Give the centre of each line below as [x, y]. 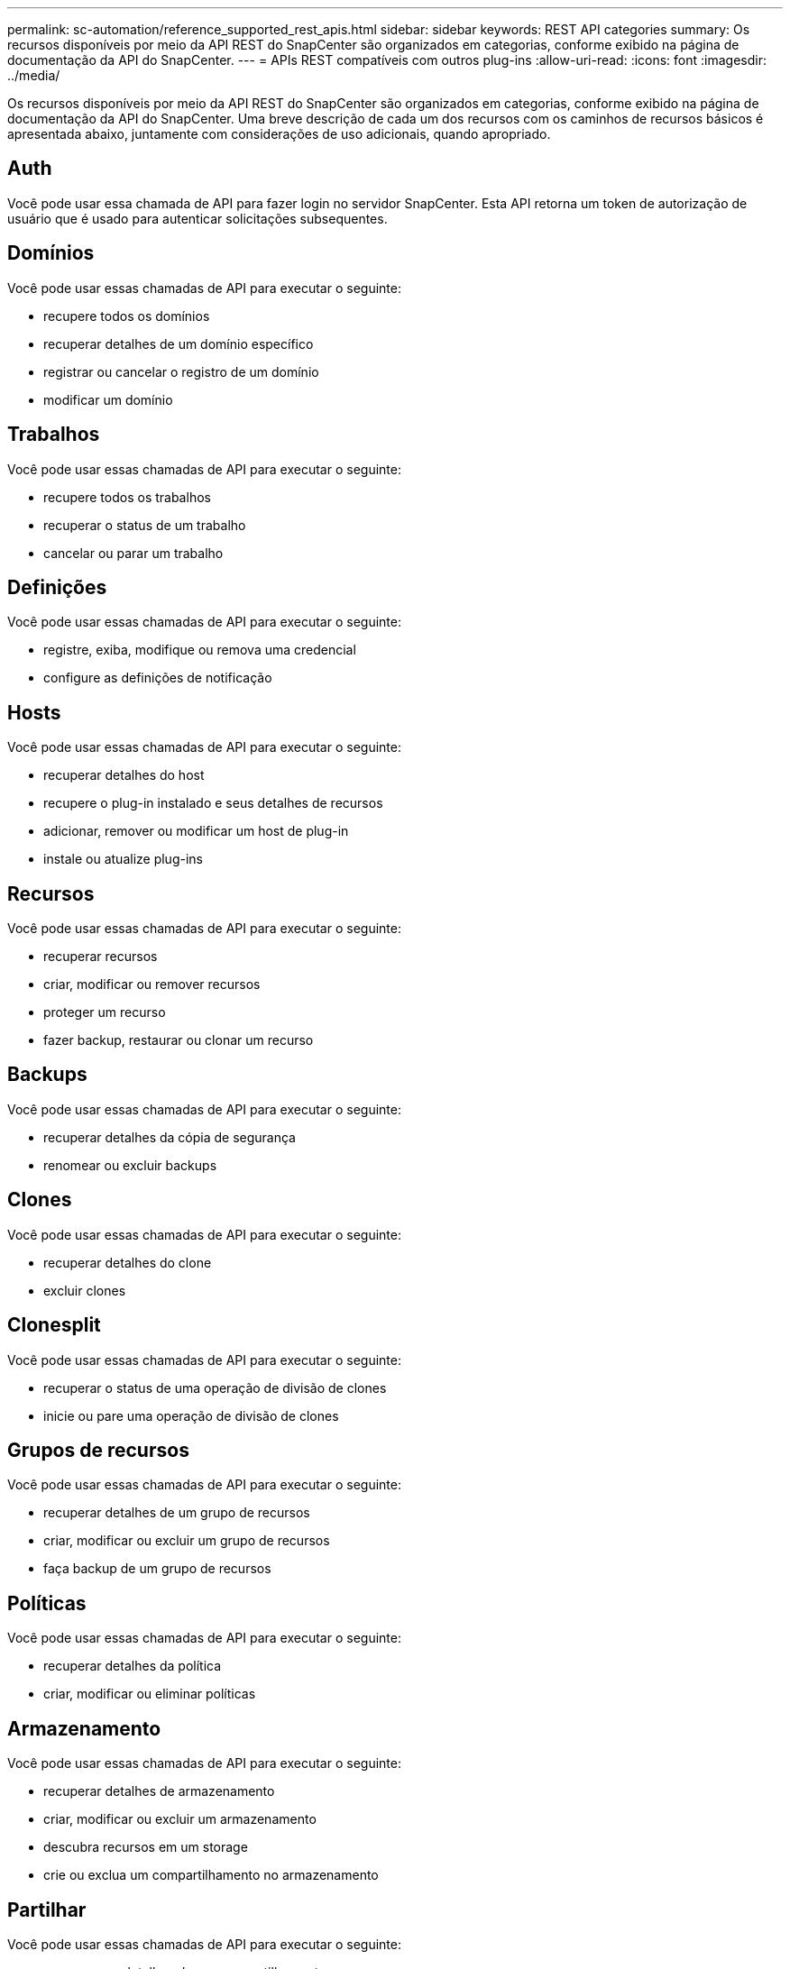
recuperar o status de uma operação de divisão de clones [215, 1387]
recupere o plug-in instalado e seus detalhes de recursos [213, 803]
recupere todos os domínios [127, 316]
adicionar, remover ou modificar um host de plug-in [196, 831]
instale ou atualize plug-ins [123, 859]
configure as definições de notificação [158, 678]
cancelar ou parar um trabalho [133, 553]
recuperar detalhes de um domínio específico [179, 343]
